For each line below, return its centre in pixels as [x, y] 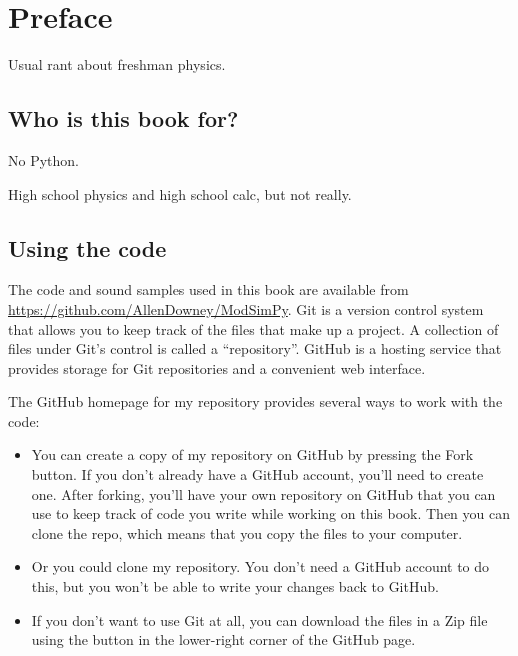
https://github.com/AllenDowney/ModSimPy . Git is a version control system [246, 308]
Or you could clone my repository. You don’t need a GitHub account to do [260, 566]
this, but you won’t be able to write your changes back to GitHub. [235, 586]
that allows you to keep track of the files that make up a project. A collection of [253, 328]
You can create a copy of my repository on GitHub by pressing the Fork [252, 454]
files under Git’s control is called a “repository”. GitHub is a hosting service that [255, 348]
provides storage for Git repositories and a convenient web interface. [217, 367]
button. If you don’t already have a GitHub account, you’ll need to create [257, 474]
